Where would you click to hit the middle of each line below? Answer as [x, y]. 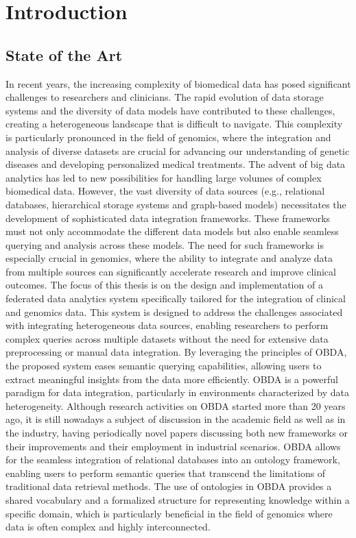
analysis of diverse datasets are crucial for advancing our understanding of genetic [178, 150]
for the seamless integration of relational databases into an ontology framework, [173, 460]
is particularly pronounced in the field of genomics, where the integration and [168, 137]
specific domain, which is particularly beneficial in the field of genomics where [169, 513]
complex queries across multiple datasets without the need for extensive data [167, 338]
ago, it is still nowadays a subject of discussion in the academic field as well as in [176, 419]
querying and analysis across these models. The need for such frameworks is [165, 244]
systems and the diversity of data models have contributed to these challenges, [170, 110]
